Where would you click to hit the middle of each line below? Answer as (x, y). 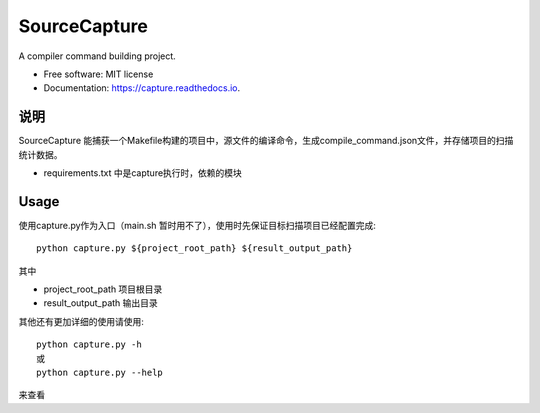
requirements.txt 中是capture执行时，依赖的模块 (142, 173)
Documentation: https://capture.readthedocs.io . (141, 88)
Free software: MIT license (98, 74)
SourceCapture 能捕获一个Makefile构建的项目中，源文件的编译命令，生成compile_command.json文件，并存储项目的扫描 (266, 141)
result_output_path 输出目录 (101, 303)
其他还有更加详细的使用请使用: (81, 321)
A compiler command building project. (97, 56)
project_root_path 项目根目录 (103, 289)
